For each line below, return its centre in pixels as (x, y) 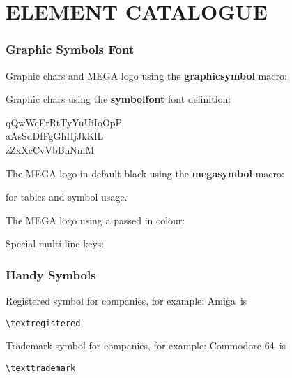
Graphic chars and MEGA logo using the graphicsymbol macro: (146, 75)
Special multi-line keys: (55, 243)
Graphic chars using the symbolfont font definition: (118, 99)
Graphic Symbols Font (70, 49)
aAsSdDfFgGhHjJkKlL (55, 136)
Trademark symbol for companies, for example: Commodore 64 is (146, 346)
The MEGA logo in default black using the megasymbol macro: (145, 173)
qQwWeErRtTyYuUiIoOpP (64, 122)
